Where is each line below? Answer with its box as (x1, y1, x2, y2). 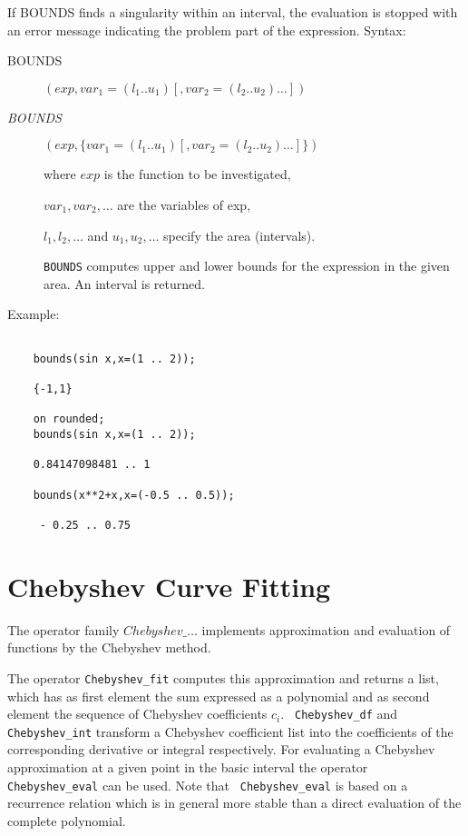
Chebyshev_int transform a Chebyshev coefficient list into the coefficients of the (7, 722, 453, 741)
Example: (7, 304, 60, 323)
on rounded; (33, 413, 105, 426)
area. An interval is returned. (44, 274, 205, 293)
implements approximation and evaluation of (201, 620, 451, 639)
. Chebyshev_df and (280, 704, 398, 723)
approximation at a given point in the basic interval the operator (7, 758, 368, 776)
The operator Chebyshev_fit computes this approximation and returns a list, (7, 668, 439, 687)
